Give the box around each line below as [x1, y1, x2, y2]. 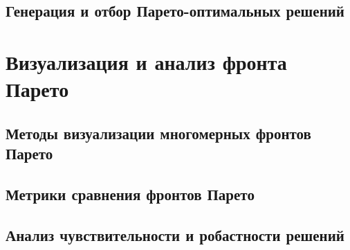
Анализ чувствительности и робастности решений [6, 224, 344, 245]
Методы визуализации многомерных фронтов [6, 122, 311, 143]
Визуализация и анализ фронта [6, 47, 287, 75]
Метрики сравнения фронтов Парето [6, 183, 255, 204]
